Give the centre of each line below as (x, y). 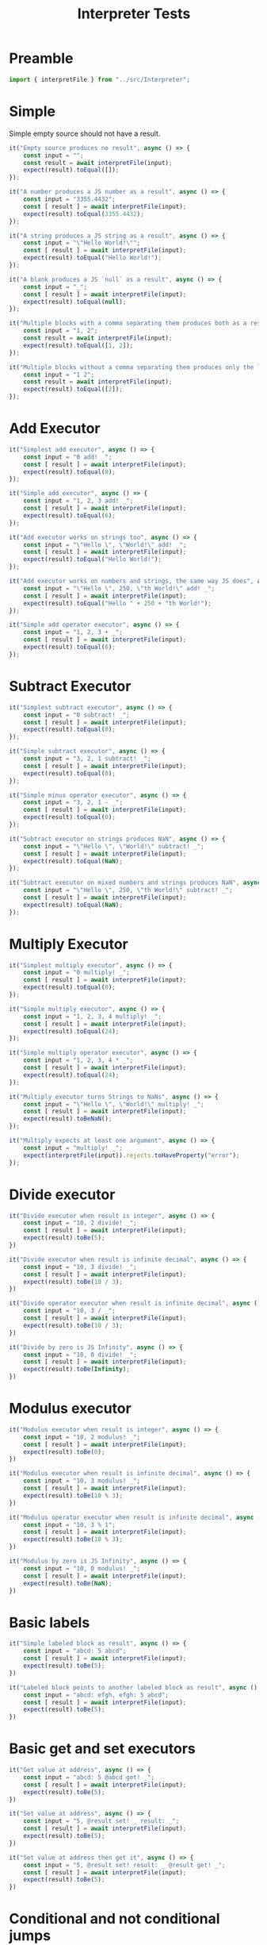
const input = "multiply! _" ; (73, 1147)
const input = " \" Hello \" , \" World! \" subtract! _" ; (114, 846)
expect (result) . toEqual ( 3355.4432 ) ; (84, 214)
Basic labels (50, 1622)
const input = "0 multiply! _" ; (76, 973)
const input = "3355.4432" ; (69, 199)
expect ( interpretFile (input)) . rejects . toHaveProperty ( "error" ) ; (132, 1155)
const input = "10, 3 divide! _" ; (80, 1267)
